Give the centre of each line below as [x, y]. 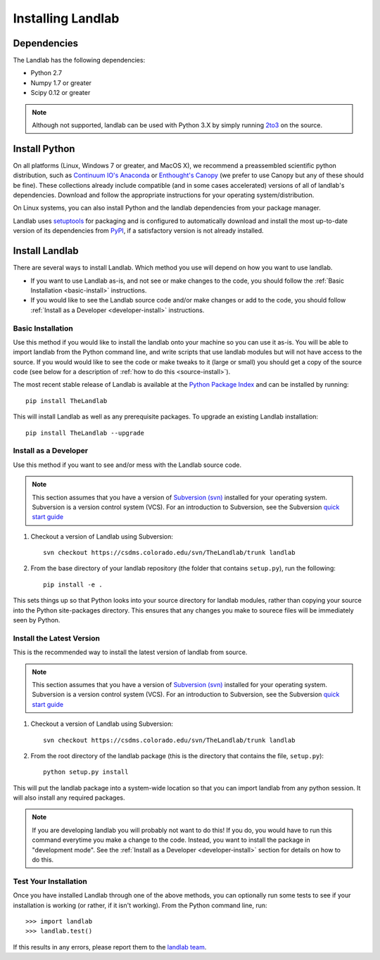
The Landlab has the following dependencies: [79, 60]
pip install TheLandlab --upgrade [85, 433]
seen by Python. [37, 620]
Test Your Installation [50, 881]
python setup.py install [86, 772]
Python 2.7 [46, 73]
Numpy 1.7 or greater [61, 83]
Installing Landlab [66, 18]
